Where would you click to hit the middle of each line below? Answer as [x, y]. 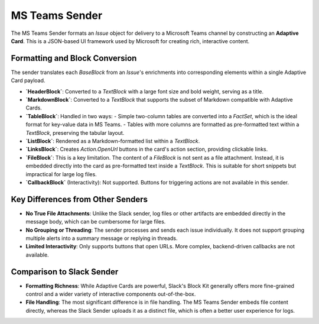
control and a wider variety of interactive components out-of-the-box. [111, 294]
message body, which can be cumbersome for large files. [96, 222]
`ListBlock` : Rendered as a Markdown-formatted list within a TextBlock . [113, 141]
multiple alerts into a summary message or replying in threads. [102, 238]
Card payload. [28, 80]
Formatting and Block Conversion [74, 58]
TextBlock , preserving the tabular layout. [75, 132]
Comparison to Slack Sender [65, 272]
